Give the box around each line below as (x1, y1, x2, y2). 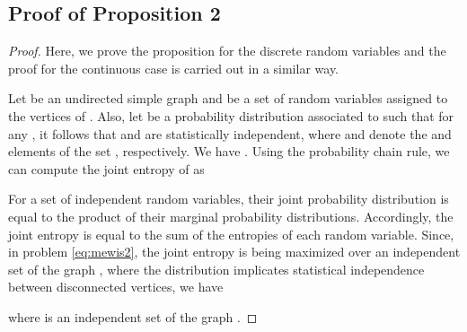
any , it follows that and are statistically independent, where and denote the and (8, 124, 452, 143)
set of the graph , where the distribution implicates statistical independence (8, 259, 425, 278)
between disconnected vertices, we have (8, 277, 224, 296)
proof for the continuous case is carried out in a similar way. (8, 58, 339, 77)
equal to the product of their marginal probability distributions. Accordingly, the (8, 206, 454, 225)
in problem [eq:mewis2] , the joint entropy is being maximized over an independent (8, 242, 461, 261)
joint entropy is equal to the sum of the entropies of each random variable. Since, (8, 224, 454, 243)
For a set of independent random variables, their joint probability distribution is (8, 189, 449, 208)
